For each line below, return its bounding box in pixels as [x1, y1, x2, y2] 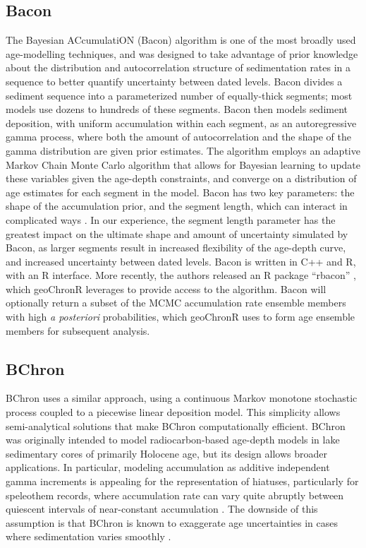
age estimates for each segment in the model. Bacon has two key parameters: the [6, 184, 355, 199]
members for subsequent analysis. [6, 323, 150, 338]
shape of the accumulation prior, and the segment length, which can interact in [6, 198, 348, 213]
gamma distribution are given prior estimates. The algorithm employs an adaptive [6, 143, 360, 157]
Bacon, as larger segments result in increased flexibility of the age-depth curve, [6, 240, 346, 255]
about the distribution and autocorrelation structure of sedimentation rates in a [6, 60, 351, 75]
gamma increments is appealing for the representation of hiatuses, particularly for [6, 474, 359, 489]
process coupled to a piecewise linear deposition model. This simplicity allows [6, 405, 341, 419]
